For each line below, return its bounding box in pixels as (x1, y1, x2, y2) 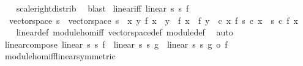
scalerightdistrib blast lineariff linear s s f (16, 2, 189, 14)
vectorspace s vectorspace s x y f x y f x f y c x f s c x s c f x (9, 13, 298, 26)
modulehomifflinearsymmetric (4, 50, 116, 62)
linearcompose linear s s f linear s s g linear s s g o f (4, 37, 228, 50)
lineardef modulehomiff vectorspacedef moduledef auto (16, 26, 233, 38)
